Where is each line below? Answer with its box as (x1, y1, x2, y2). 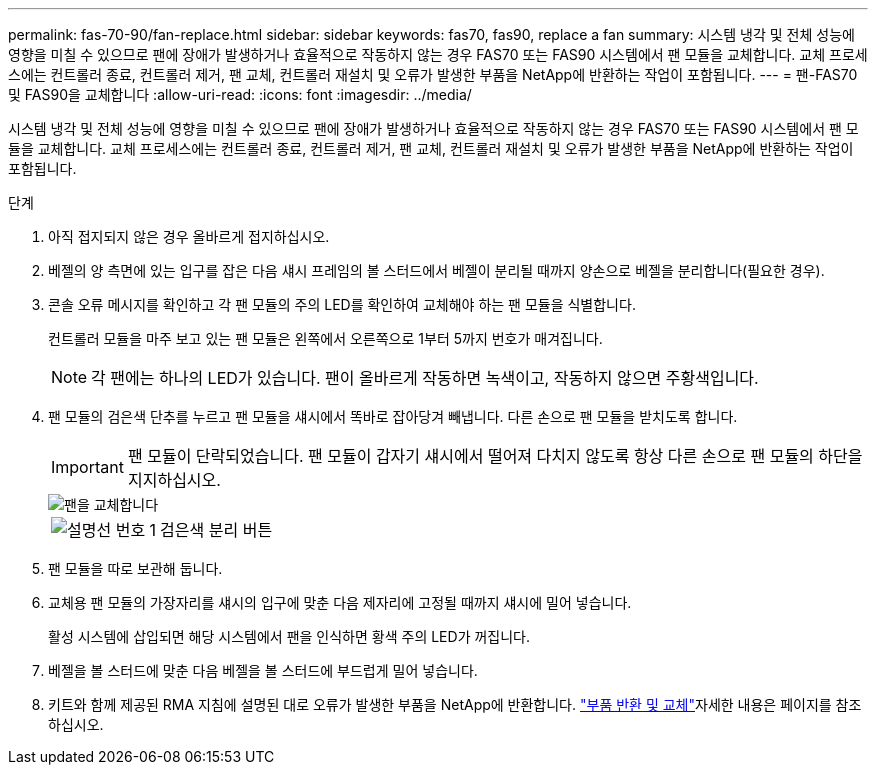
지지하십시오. (127, 470, 221, 490)
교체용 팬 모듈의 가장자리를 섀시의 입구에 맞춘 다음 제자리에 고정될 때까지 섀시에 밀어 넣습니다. (48, 594, 632, 611)
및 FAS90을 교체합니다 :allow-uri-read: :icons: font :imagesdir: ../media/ (8, 86, 472, 103)
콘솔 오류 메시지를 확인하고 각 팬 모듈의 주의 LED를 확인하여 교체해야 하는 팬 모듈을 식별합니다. (48, 296, 636, 313)
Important (51, 457, 124, 477)
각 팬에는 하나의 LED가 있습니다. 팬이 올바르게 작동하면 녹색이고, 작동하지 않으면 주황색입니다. (91, 368, 759, 388)
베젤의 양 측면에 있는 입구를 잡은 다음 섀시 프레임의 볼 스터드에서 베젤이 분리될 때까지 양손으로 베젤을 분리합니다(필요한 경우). (48, 262, 825, 279)
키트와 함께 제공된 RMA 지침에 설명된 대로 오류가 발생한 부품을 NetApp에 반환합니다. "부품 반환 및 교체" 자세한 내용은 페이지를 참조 (48, 696, 862, 713)
